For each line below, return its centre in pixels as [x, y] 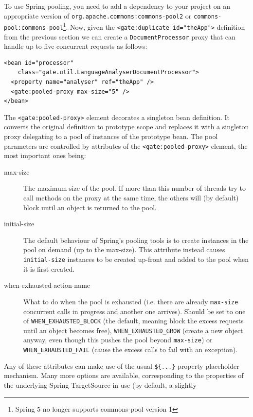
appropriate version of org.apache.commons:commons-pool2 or [98, 15]
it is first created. [49, 268]
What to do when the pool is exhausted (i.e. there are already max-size [131, 301]
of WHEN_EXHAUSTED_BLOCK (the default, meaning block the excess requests [134, 321]
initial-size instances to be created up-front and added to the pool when [136, 259]
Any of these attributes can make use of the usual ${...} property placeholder [122, 366]
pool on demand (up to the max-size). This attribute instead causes [124, 249]
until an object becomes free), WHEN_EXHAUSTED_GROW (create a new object [133, 330]
